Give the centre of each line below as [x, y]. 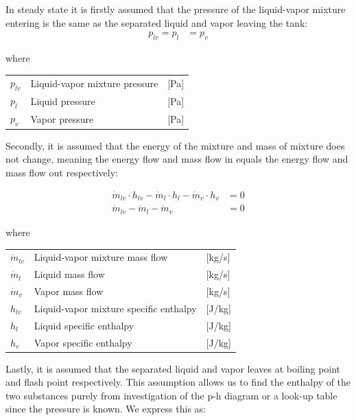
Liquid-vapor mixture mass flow [101, 257]
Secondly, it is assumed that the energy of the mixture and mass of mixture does [175, 145]
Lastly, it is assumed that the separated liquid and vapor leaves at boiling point [173, 368]
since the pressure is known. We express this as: [106, 409]
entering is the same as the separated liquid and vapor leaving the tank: [157, 22]
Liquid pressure [63, 101]
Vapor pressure [62, 119]
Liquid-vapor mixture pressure [94, 83]
